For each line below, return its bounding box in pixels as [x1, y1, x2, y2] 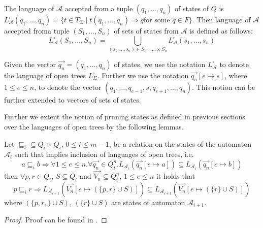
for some [143, 17, 170, 24]
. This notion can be [192, 81, 255, 92]
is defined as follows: [189, 25, 253, 36]
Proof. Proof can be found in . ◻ [4, 214, 107, 225]
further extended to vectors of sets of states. [4, 94, 141, 105]
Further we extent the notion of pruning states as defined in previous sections [4, 111, 245, 122]
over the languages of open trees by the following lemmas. [4, 121, 184, 132]
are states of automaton [111, 197, 185, 207]
